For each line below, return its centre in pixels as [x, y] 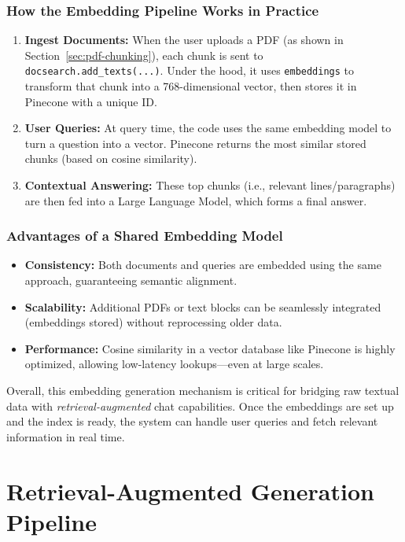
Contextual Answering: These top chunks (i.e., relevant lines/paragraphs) [210, 185]
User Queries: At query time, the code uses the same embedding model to [208, 128]
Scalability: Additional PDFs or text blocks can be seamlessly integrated [203, 306]
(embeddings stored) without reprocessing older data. [153, 322]
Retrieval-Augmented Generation [190, 490]
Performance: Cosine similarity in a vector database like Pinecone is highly [210, 348]
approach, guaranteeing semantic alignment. [131, 280]
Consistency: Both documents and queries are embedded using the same [203, 265]
